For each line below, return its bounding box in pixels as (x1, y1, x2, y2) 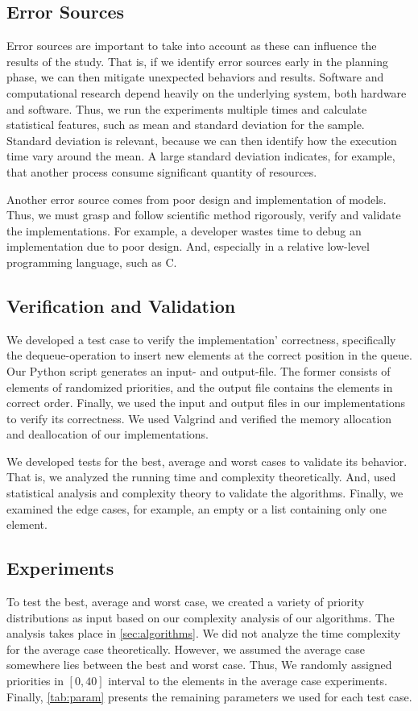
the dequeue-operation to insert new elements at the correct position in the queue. (6, 347, 412, 364)
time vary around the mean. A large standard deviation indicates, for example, (6, 148, 395, 164)
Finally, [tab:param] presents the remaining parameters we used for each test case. (6, 688, 412, 705)
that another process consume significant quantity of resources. (6, 163, 317, 180)
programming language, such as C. (6, 253, 177, 270)
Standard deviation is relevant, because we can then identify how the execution (6, 131, 397, 148)
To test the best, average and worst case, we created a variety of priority (6, 593, 365, 610)
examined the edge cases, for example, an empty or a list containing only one (6, 500, 387, 517)
